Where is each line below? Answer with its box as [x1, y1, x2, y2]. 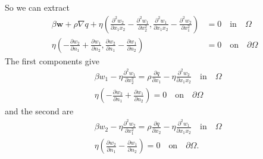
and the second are [5, 105, 74, 117]
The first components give [5, 54, 99, 67]
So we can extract [5, 1, 70, 13]
